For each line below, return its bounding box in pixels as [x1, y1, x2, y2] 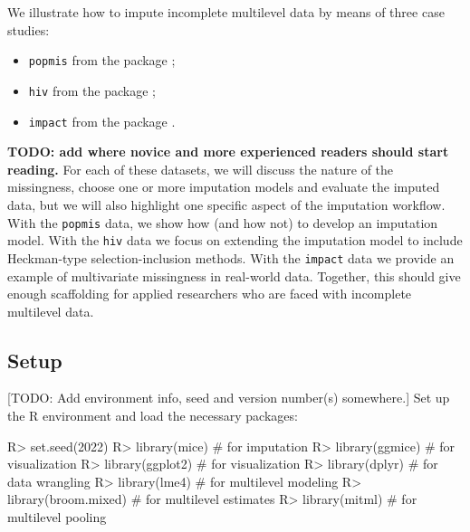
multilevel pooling [7, 508, 107, 527]
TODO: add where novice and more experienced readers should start [7, 142, 449, 161]
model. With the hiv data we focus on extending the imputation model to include [7, 231, 463, 250]
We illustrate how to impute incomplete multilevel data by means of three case [7, 3, 445, 21]
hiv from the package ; [28, 81, 156, 100]
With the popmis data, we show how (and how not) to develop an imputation [7, 213, 438, 232]
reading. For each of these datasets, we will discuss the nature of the [7, 159, 394, 178]
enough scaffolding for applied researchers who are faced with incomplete [7, 284, 412, 303]
